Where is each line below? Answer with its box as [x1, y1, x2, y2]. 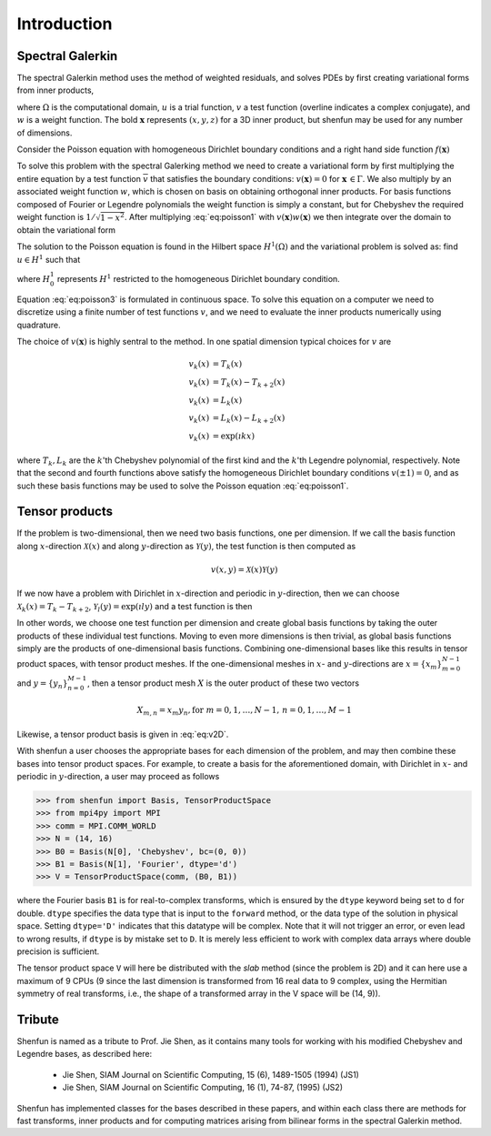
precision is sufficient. [16, 946, 100, 957]
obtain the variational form [16, 225, 116, 236]
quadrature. [16, 319, 61, 330]
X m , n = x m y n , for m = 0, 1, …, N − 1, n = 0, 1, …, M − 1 [136, 705, 352, 718]
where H [16, 274, 51, 285]
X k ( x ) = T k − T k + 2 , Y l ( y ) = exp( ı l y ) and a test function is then [16, 600, 253, 614]
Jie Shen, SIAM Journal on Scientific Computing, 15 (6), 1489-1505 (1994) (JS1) [62, 1069, 359, 1080]
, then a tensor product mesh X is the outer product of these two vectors [86, 678, 359, 689]
